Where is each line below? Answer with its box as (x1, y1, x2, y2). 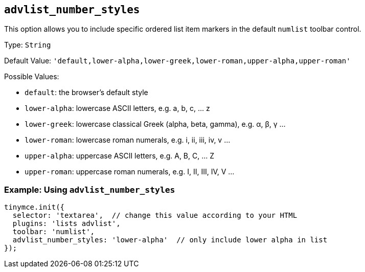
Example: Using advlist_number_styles (4, 184, 175, 195)
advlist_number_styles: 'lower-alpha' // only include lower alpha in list (12, 236, 328, 244)
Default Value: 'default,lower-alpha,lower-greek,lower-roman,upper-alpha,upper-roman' (4, 56, 351, 65)
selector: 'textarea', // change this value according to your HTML (12, 211, 298, 220)
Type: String (4, 40, 51, 50)
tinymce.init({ (4, 203, 65, 212)
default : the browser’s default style (25, 88, 148, 97)
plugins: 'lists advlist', (12, 219, 121, 228)
